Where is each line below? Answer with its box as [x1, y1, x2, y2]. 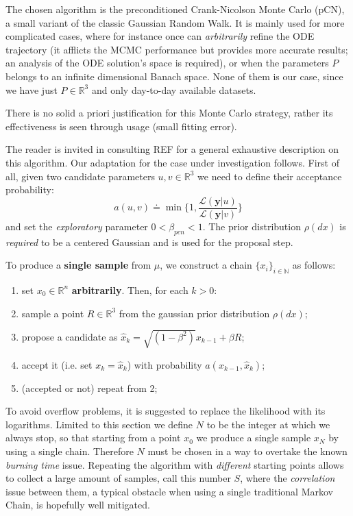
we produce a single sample [196, 430, 311, 445]
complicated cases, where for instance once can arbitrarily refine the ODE [5, 29, 315, 43]
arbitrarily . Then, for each [71, 282, 188, 297]
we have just [5, 82, 58, 97]
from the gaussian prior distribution [119, 306, 270, 320]
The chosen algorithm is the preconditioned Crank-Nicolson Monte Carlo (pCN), [5, 2, 345, 16]
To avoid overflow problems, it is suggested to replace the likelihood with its [5, 404, 326, 418]
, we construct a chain [160, 258, 252, 272]
